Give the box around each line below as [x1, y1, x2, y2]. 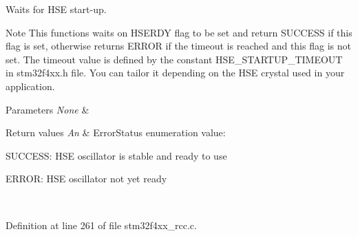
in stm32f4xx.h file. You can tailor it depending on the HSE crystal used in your [6, 65, 345, 80]
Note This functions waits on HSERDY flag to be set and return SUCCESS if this [6, 25, 352, 39]
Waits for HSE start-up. [6, 2, 107, 16]
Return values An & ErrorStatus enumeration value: [6, 125, 226, 140]
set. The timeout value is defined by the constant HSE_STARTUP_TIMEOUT [6, 52, 343, 66]
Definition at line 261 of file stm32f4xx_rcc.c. [6, 217, 197, 232]
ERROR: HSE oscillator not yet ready [6, 171, 167, 186]
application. [6, 78, 55, 93]
